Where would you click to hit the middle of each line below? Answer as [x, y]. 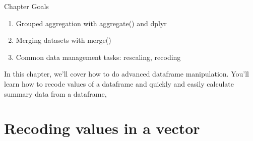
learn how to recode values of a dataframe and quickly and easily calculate [119, 83]
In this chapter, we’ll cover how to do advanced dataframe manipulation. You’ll [126, 74]
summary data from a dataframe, [55, 93]
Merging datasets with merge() [64, 40]
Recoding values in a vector [102, 128]
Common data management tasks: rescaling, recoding [98, 57]
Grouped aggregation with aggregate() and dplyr [91, 23]
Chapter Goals [26, 6]
